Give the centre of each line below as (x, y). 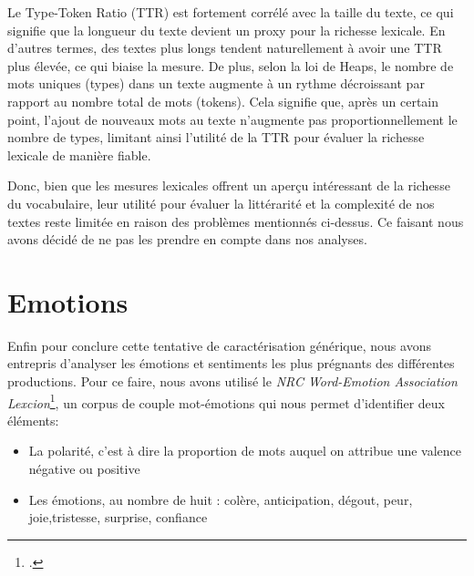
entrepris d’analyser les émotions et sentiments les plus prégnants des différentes (231, 363)
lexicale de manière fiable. (79, 154)
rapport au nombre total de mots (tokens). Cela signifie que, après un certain (223, 101)
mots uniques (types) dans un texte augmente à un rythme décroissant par (216, 83)
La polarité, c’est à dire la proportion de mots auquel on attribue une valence (245, 451)
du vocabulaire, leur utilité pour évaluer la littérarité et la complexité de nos (221, 203)
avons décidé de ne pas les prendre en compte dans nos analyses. (187, 239)
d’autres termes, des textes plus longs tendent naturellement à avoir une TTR (225, 48)
